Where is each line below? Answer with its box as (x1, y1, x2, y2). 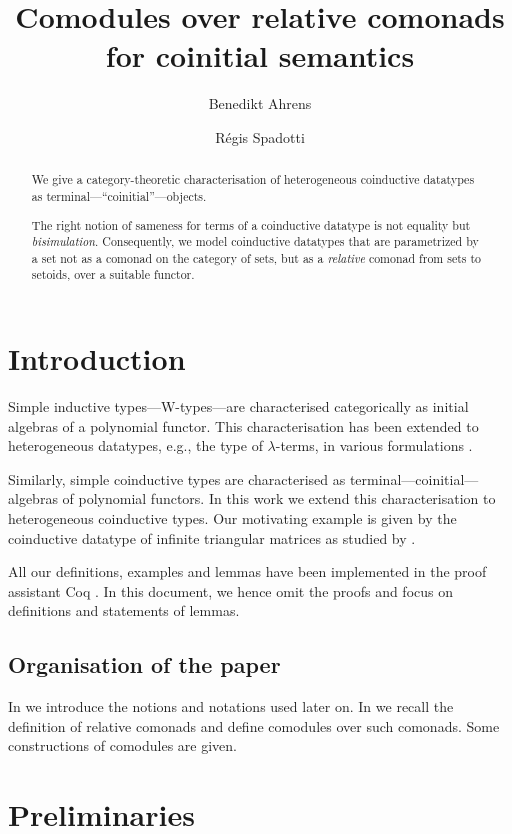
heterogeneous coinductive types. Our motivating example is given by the (8, 508, 457, 529)
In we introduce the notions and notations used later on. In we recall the (8, 696, 454, 717)
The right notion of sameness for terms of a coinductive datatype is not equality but (31, 216, 471, 233)
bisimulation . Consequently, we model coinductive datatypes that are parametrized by (31, 233, 479, 250)
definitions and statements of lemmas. (8, 600, 240, 621)
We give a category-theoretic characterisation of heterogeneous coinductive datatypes (31, 171, 475, 188)
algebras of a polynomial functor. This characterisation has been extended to (8, 415, 479, 436)
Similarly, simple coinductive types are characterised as (8, 468, 346, 489)
